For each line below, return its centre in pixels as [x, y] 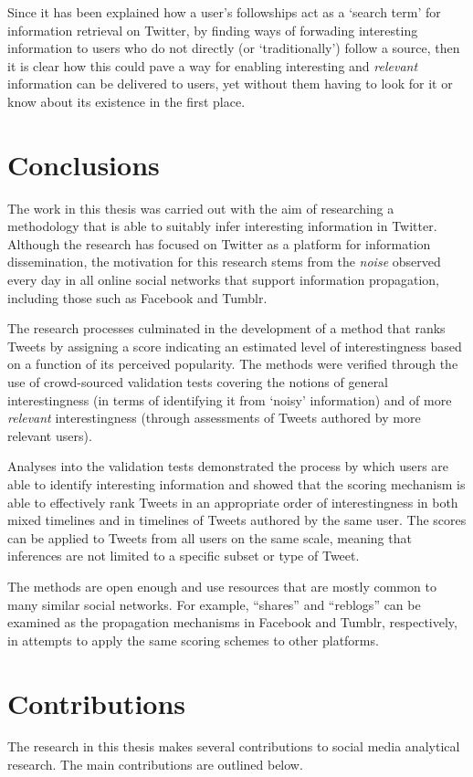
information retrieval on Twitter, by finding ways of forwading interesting [213, 30]
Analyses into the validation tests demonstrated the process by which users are [228, 466]
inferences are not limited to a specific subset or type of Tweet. [184, 556]
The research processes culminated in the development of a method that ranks [226, 328]
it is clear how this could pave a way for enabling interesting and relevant [213, 65]
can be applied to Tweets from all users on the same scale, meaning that [210, 537]
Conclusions [84, 164]
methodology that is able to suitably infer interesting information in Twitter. [222, 226]
